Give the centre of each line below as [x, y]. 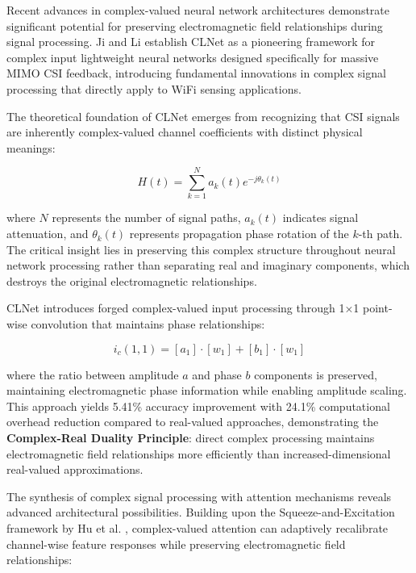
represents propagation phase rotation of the [239, 234]
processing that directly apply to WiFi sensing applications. [154, 88]
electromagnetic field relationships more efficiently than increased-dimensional [199, 453]
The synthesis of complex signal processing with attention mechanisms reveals [199, 496]
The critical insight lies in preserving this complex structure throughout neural [201, 249]
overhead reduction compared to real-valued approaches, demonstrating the [193, 422]
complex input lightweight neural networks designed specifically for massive [193, 57]
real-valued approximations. [75, 469]
